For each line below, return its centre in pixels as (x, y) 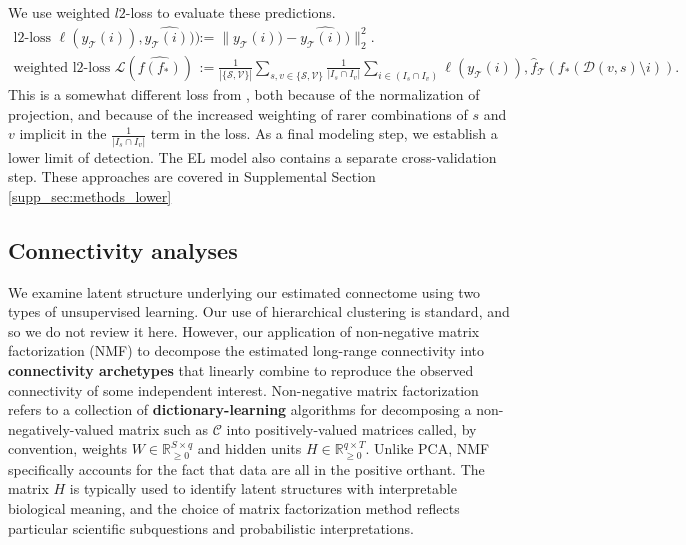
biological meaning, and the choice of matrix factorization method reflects (234, 508)
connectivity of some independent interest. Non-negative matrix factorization (243, 389)
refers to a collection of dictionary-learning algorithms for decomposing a (240, 409)
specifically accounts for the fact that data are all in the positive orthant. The (246, 468)
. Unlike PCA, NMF (427, 448)
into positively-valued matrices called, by (351, 428)
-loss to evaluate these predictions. (230, 12)
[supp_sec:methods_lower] (90, 195)
